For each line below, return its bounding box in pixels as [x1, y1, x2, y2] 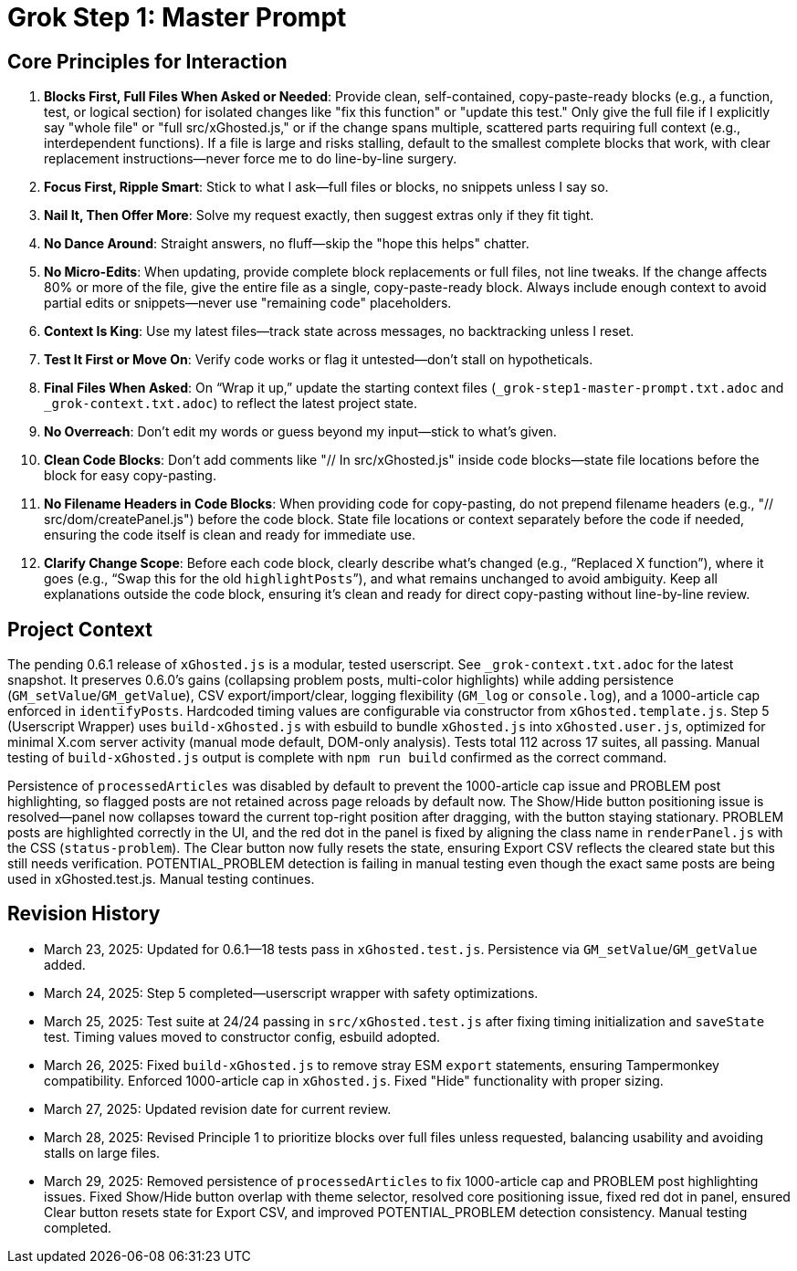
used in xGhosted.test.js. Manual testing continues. [7, 871, 315, 888]
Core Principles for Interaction [7, 49, 288, 73]
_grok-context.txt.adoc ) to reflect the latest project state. [44, 395, 418, 412]
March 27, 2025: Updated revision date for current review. [44, 1100, 392, 1117]
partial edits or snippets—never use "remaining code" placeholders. [44, 295, 452, 311]
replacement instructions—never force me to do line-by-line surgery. [44, 151, 457, 167]
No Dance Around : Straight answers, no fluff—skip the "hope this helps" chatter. [44, 236, 530, 252]
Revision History [7, 902, 161, 926]
